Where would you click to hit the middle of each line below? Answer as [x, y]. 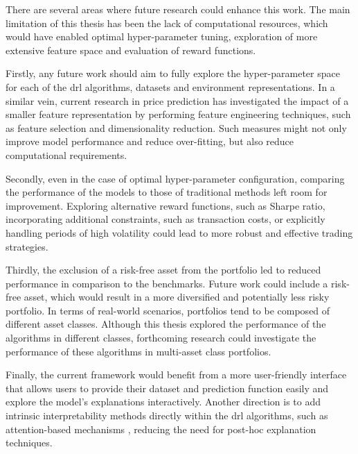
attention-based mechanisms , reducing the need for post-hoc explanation [161, 429]
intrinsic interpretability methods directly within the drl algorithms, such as [167, 415]
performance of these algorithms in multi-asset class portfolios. [138, 351]
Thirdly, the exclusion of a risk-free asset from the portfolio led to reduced [163, 270]
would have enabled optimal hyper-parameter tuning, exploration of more [162, 36]
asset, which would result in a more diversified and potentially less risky [177, 297]
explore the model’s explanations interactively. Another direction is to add [163, 402]
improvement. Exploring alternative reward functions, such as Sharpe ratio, [165, 205]
